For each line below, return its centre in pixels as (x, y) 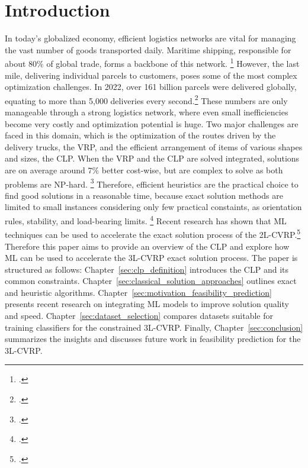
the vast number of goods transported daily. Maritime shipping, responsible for (148, 49)
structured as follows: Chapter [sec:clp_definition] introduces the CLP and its (147, 269)
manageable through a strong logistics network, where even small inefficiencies (147, 112)
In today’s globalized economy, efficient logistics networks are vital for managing (150, 38)
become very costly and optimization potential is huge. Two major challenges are (152, 123)
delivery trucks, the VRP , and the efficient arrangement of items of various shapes (154, 146)
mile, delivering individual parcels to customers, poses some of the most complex (151, 75)
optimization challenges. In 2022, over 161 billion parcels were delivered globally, (151, 87)
